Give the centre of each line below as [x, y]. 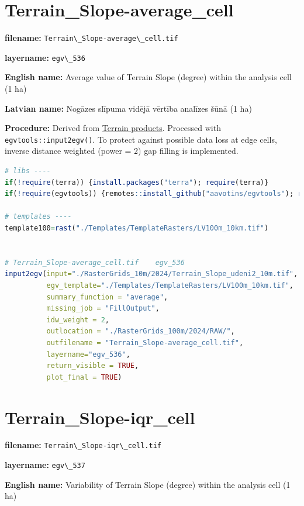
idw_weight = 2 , [78, 320]
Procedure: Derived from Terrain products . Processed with [113, 128]
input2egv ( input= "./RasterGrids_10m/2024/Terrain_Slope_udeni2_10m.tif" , [151, 274]
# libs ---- [28, 171]
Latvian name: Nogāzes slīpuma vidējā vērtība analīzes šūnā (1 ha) [128, 108]
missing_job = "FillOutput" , [103, 309]
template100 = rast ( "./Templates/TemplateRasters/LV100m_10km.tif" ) [137, 228]
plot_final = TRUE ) [84, 377]
